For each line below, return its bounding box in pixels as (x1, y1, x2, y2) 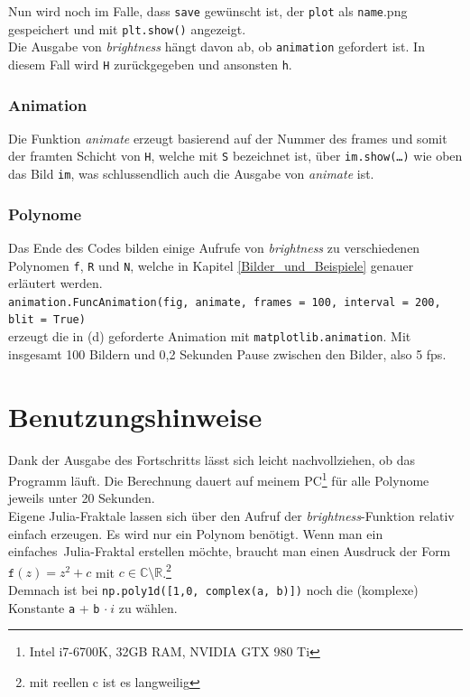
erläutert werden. (8, 274, 103, 293)
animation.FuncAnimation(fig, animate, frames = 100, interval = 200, (8, 295, 441, 309)
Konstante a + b (8, 598, 100, 617)
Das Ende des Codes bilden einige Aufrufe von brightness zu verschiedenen (8, 237, 420, 256)
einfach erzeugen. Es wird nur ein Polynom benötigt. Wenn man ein (8, 524, 383, 543)
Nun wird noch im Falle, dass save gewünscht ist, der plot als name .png (8, 2, 408, 20)
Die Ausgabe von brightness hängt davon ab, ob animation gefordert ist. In (8, 37, 425, 56)
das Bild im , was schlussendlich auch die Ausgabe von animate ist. (8, 164, 374, 183)
